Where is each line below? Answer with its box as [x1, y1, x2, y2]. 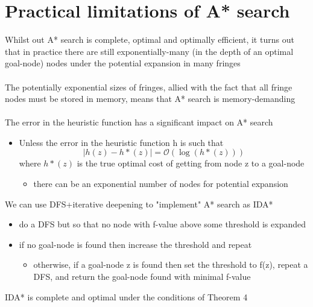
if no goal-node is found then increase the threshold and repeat [19, 238, 252, 250]
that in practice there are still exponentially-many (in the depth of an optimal [5, 45, 294, 57]
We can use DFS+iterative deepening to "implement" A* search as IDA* [5, 197, 273, 210]
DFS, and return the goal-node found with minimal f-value [33, 270, 251, 283]
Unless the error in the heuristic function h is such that [19, 136, 224, 148]
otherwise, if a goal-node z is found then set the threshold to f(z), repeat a [33, 258, 308, 271]
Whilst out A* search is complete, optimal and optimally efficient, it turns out [5, 33, 294, 46]
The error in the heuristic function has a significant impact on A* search [5, 116, 273, 128]
